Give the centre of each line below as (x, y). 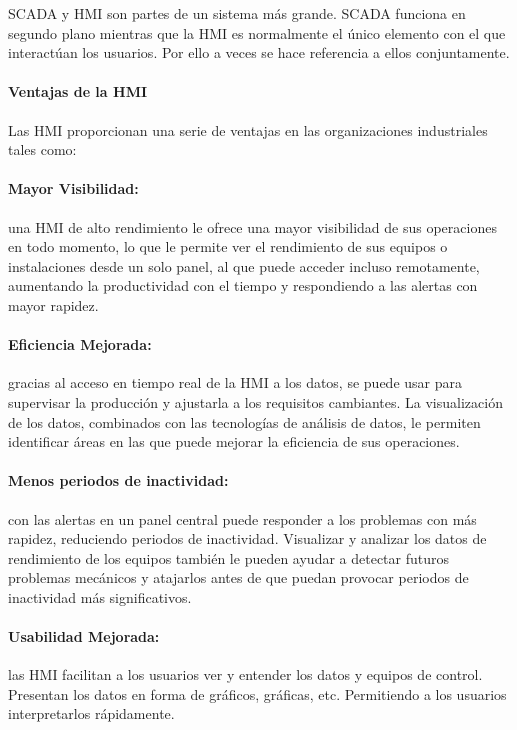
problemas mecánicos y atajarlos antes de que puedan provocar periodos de (238, 577)
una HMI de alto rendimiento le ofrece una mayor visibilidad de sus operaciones (252, 226)
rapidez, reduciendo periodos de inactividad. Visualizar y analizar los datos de (247, 538)
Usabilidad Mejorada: (84, 636)
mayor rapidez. (53, 304)
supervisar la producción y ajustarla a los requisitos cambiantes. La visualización (255, 401)
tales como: (42, 149)
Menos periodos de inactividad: (118, 480)
